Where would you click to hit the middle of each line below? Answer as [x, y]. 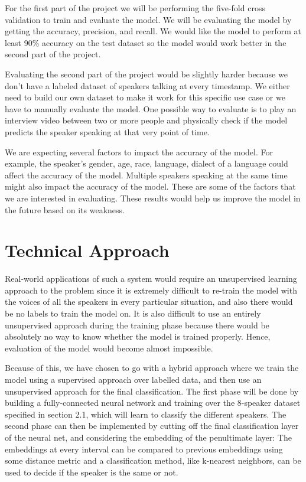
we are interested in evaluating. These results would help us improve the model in [153, 198]
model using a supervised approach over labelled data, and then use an [133, 379]
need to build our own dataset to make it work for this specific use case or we [145, 97]
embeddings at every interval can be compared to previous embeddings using [144, 449]
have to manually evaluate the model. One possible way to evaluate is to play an [151, 108]
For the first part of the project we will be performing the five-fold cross [135, 8]
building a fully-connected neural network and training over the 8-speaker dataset [153, 403]
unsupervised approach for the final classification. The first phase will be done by [152, 391]
